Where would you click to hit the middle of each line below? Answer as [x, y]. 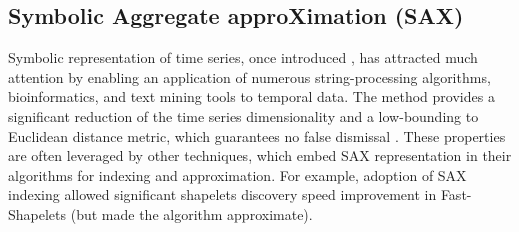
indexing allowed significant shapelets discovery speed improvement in [222, 194]
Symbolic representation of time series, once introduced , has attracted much [243, 57]
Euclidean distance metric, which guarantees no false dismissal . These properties [257, 135]
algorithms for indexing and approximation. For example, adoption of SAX [237, 174]
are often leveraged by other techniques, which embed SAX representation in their [260, 155]
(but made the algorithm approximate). [191, 213]
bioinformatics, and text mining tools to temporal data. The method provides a [251, 96]
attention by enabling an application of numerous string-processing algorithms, [249, 76]
